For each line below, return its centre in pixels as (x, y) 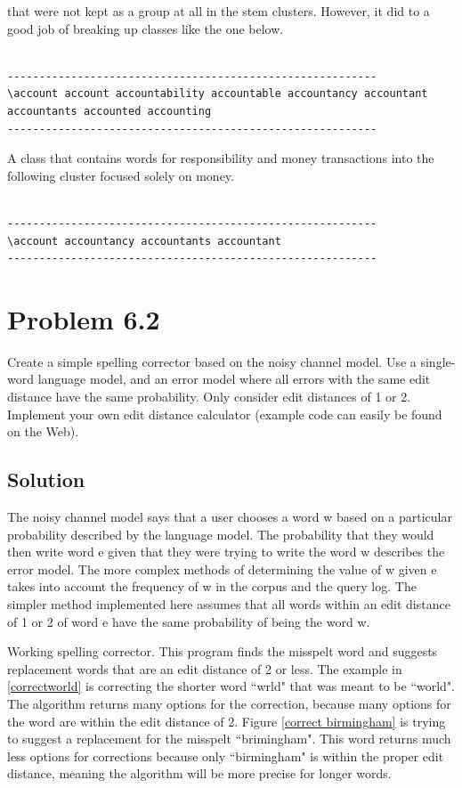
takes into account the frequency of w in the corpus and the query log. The (212, 586)
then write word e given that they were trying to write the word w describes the (226, 552)
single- (438, 361)
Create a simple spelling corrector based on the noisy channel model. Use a (212, 361)
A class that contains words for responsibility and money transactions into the (221, 158)
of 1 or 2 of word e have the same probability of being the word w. (189, 621)
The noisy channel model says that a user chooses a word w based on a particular (230, 517)
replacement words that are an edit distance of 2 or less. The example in (205, 668)
